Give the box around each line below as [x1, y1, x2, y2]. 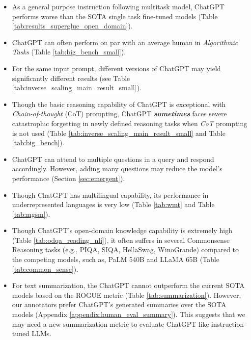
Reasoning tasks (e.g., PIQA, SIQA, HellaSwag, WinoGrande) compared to [12, 244, 239, 255]
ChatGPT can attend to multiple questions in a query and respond [12, 154, 214, 164]
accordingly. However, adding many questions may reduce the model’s [12, 163, 223, 174]
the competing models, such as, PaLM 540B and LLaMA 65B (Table [12, 254, 220, 264]
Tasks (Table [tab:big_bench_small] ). [12, 47, 126, 57]
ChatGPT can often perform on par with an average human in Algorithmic [12, 37, 238, 47]
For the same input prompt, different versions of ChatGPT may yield [12, 63, 221, 73]
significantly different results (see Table [12, 73, 130, 83]
